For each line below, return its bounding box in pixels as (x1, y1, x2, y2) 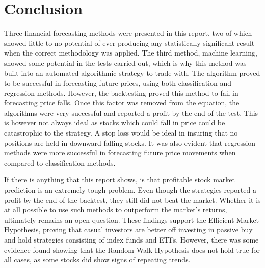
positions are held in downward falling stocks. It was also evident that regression (4, 137, 256, 148)
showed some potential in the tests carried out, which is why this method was (4, 57, 247, 68)
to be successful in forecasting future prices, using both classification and (4, 77, 232, 88)
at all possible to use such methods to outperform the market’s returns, (4, 204, 227, 215)
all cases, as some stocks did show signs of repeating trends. (4, 254, 191, 265)
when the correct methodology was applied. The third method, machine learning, (4, 47, 257, 58)
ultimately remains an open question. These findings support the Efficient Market (4, 214, 259, 225)
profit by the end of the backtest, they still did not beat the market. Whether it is (4, 194, 261, 205)
